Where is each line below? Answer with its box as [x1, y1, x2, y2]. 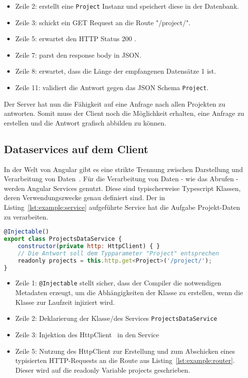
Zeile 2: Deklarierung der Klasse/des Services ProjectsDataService [15, 313, 217, 323]
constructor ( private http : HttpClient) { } [17, 242, 160, 250]
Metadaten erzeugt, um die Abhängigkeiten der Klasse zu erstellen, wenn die [15, 287, 243, 298]
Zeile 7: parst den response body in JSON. [15, 49, 141, 60]
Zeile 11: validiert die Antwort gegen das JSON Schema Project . [15, 82, 209, 93]
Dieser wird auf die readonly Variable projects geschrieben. [15, 364, 190, 375]
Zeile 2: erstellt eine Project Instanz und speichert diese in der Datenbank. [15, 1, 239, 11]
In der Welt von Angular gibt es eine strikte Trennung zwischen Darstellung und [4, 164, 243, 174]
